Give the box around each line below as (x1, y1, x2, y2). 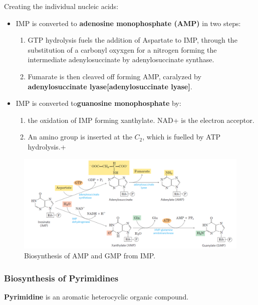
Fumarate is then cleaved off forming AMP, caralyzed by (28, 71, 201, 81)
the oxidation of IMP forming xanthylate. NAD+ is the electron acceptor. (28, 114, 254, 125)
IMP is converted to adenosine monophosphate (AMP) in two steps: (16, 18, 241, 28)
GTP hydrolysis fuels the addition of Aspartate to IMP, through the (28, 35, 237, 45)
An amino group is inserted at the (28, 131, 132, 142)
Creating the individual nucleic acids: (4, 1, 119, 11)
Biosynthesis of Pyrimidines (4, 271, 119, 284)
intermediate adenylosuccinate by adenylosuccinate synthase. (28, 54, 214, 65)
